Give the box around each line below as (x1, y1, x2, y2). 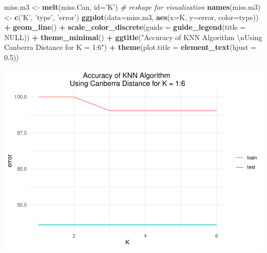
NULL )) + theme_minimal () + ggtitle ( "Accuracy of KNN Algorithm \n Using (4, 31, 262, 42)
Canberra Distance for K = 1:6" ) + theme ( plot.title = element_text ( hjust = (4, 42, 257, 52)
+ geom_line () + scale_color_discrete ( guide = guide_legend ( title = (4, 22, 246, 32)
